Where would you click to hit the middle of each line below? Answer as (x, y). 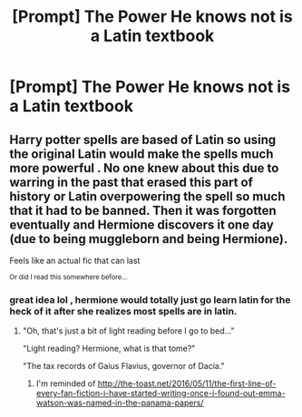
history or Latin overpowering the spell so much (147, 196)
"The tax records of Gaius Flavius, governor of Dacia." (123, 366)
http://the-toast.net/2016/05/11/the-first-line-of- (187, 383)
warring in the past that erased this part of (132, 182)
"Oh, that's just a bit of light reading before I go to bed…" (128, 331)
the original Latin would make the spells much (141, 154)
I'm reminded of (66, 383)
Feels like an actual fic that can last (75, 261)
